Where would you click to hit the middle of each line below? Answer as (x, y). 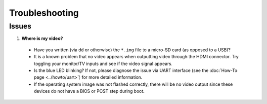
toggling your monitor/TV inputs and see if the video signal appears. (103, 64)
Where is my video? (42, 38)
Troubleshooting (44, 13)
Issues (20, 26)
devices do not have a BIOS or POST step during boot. (89, 91)
